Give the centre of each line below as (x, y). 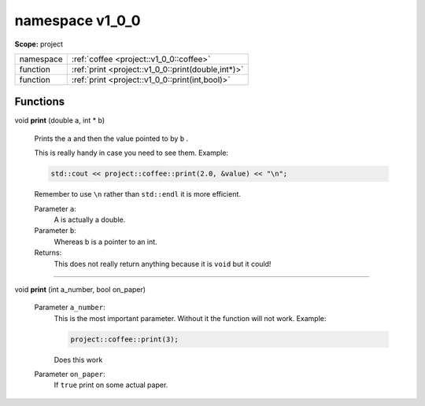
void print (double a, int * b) (60, 120)
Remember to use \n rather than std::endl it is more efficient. (138, 194)
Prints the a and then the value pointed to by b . (111, 138)
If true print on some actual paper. (111, 385)
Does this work (78, 360)
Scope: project (39, 44)
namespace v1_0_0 (78, 20)
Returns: (48, 253)
